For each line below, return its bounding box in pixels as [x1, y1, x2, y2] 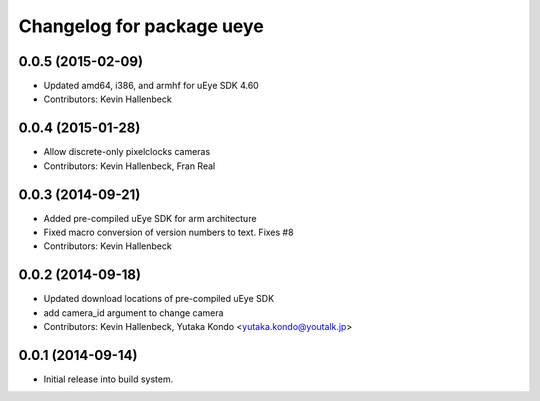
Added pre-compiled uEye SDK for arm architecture [43, 212, 257, 224]
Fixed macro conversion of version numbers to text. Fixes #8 [43, 226, 294, 239]
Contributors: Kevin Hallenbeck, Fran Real [43, 160, 216, 172]
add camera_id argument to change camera [43, 306, 224, 319]
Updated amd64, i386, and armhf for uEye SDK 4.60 [43, 80, 259, 92]
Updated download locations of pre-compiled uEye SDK [43, 293, 275, 305]
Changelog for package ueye [18, 15, 264, 37]
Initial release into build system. [43, 373, 174, 385]
